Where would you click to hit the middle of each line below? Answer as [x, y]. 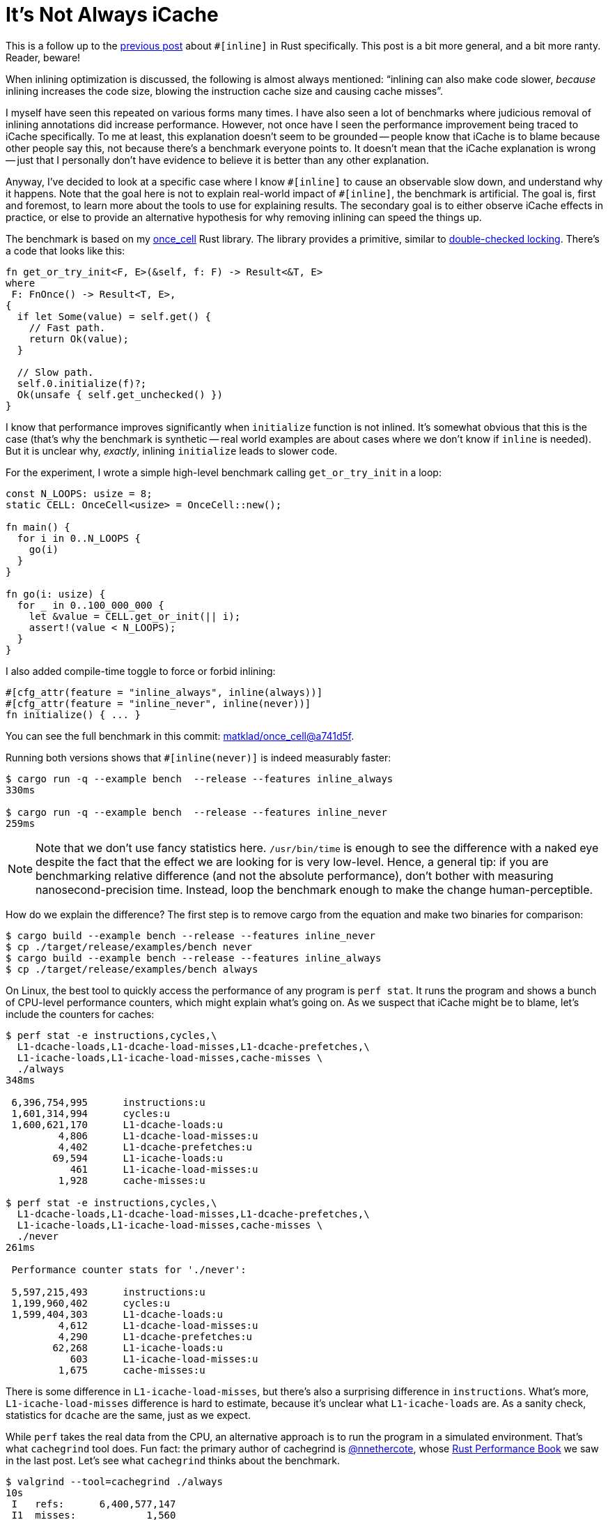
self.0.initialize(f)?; [82, 383]
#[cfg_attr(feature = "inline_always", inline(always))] [164, 692]
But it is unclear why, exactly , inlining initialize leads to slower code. [172, 450]
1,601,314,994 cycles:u [91, 1113]
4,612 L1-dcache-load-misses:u [158, 1325]
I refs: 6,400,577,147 [94, 1504]
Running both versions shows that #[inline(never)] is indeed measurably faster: [198, 757]
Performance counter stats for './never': [129, 1269]
